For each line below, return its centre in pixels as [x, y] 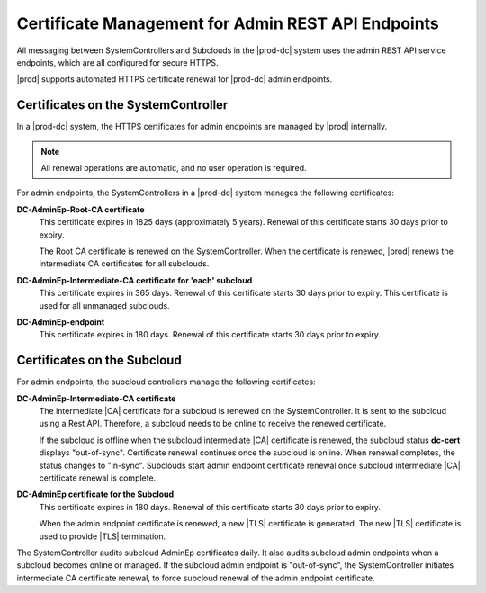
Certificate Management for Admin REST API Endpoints [228, 23]
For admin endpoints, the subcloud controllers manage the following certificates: [166, 382]
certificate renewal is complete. [98, 478]
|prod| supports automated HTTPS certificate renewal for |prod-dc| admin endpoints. [175, 79]
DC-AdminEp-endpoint [61, 322]
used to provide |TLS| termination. [103, 536]
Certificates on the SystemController [122, 105]
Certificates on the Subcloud [99, 360]
